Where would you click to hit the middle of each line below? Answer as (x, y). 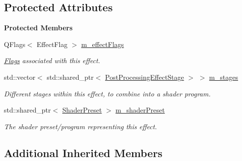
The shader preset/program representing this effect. (81, 126)
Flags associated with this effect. (52, 60)
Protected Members (38, 28)
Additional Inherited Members (83, 152)
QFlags (15, 44)
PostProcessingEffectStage (145, 77)
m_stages (224, 77)
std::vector (20, 77)
